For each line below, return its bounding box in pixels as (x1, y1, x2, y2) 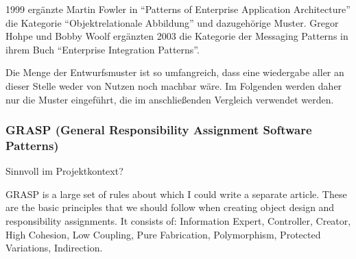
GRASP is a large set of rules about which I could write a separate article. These (5, 186, 347, 201)
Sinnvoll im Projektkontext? (5, 164, 123, 178)
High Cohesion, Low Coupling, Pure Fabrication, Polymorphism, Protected (5, 227, 321, 241)
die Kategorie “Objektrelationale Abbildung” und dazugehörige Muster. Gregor (5, 15, 339, 29)
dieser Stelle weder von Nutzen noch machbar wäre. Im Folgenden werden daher (5, 78, 342, 92)
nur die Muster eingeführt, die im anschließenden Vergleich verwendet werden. (5, 92, 334, 106)
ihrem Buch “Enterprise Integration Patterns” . (5, 42, 200, 56)
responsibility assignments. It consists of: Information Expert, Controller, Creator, (5, 214, 351, 228)
